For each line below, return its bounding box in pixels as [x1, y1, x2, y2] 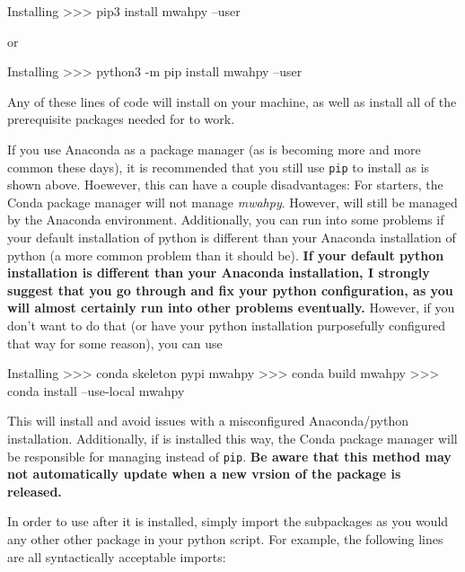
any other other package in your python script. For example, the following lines [7, 529, 443, 548]
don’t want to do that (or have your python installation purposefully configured [7, 315, 446, 334]
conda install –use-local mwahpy [7, 381, 185, 400]
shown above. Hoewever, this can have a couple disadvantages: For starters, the [7, 175, 443, 194]
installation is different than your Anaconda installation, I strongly [7, 263, 430, 282]
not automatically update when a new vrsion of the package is [7, 464, 401, 483]
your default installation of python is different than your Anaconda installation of [7, 228, 456, 246]
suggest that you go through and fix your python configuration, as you [7, 280, 453, 299]
